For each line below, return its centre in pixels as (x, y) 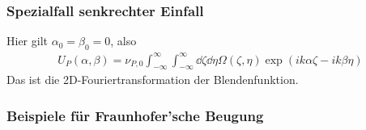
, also (123, 41)
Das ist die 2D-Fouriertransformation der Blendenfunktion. (153, 80)
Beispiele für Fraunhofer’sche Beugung (135, 115)
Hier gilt (27, 41)
